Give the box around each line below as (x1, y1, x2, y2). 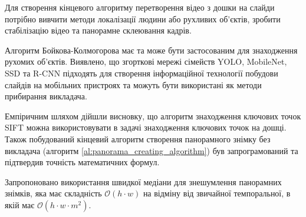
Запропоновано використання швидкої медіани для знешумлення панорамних (5, 175, 282, 188)
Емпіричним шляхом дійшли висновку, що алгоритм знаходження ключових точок (5, 109, 301, 122)
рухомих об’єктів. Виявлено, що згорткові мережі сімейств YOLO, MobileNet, (5, 55, 287, 68)
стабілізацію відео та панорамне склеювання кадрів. (5, 24, 192, 36)
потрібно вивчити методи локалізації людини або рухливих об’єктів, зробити (5, 12, 281, 25)
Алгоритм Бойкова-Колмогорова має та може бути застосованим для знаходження (5, 44, 298, 56)
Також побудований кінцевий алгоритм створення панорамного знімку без (5, 132, 271, 145)
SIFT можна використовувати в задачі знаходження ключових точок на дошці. (5, 121, 287, 133)
